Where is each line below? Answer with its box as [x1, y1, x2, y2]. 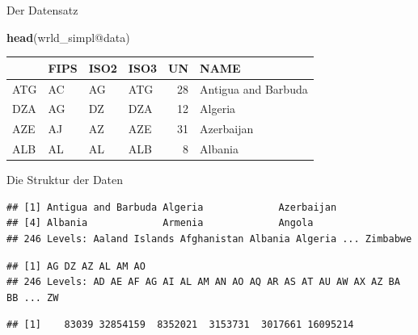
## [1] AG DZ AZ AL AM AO [6, 260, 146, 272]
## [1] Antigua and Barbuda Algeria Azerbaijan [6, 201, 337, 213]
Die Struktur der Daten [6, 171, 124, 188]
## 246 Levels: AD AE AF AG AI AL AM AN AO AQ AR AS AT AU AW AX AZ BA [6, 276, 400, 288]
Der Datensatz [6, 2, 78, 18]
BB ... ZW [6, 291, 59, 304]
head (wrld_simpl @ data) [6, 28, 130, 45]
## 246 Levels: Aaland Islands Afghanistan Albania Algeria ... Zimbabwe [6, 232, 412, 245]
